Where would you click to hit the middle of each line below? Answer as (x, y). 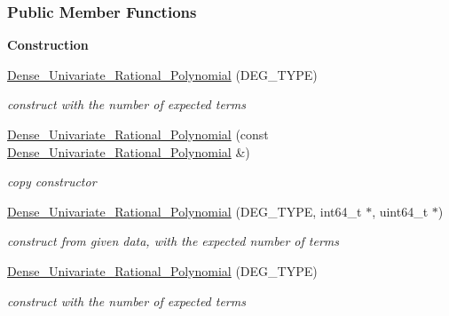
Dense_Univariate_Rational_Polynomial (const (138, 134)
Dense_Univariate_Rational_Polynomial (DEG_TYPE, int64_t (185, 211)
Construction (48, 45)
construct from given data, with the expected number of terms (173, 241)
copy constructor (52, 182)
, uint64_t (400, 211)
